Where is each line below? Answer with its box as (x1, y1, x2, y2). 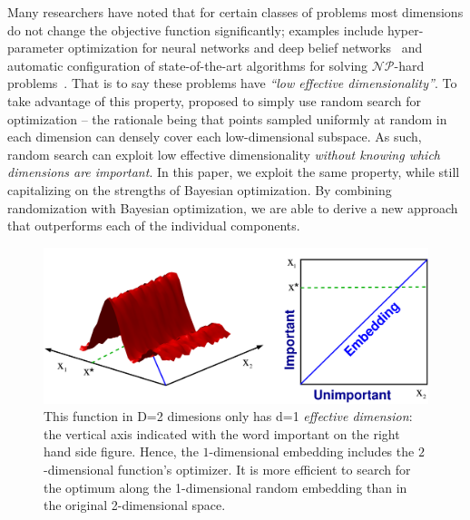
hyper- (387, 20, 424, 39)
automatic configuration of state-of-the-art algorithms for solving (7, 55, 368, 74)
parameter (7, 38, 64, 57)
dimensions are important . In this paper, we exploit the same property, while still (7, 162, 460, 182)
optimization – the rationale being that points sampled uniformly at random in (7, 109, 447, 128)
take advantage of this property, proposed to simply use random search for (7, 91, 422, 110)
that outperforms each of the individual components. (7, 216, 300, 235)
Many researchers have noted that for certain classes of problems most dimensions (7, 3, 464, 21)
